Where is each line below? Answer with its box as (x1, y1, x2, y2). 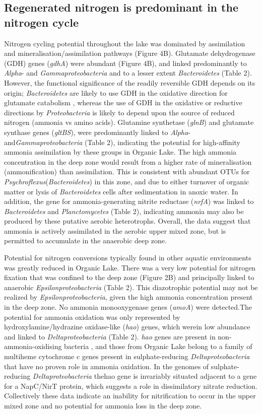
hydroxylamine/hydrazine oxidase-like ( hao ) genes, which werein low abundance (4, 321, 250, 332)
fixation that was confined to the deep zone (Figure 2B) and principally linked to (4, 272, 254, 283)
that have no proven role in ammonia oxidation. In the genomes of (4, 361, 209, 371)
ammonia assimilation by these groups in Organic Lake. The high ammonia (4, 147, 237, 157)
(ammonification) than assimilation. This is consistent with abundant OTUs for (4, 166, 250, 177)
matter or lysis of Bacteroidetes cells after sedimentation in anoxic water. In (4, 186, 238, 196)
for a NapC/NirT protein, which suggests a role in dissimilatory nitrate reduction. (4, 380, 257, 391)
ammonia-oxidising (4, 341, 62, 352)
